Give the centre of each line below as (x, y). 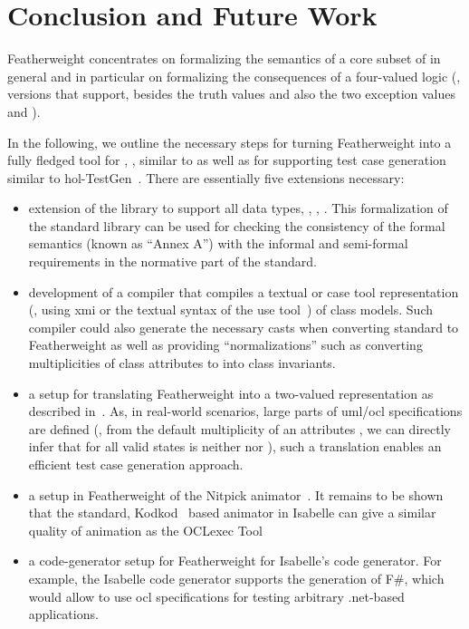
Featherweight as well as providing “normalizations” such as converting (225, 345)
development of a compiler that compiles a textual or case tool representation (244, 291)
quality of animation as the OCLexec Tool (145, 530)
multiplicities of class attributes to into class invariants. (182, 363)
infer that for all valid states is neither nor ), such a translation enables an (235, 446)
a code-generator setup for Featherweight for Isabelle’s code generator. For (235, 561)
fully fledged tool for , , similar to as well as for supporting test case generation (227, 160)
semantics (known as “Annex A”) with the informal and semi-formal (218, 243)
